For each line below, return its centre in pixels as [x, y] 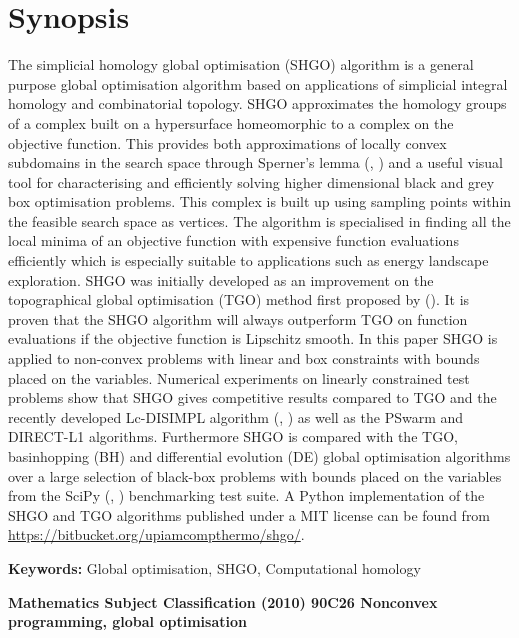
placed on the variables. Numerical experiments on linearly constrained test [239, 377]
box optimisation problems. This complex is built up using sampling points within [260, 201]
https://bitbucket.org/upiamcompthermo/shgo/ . [156, 534]
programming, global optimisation [127, 621]
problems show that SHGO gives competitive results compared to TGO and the [252, 397]
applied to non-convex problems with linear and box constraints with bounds [244, 358]
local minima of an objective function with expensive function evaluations [233, 240]
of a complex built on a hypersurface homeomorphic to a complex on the [231, 122]
